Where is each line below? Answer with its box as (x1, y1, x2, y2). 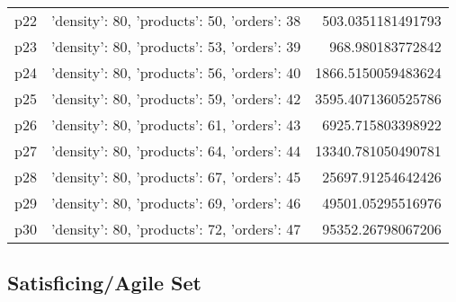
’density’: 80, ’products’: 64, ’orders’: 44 (50, 140, 301, 161)
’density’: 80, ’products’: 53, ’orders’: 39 (50, 36, 301, 57)
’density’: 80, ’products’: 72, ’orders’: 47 (50, 218, 301, 239)
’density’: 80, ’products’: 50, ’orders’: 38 (50, 10, 301, 31)
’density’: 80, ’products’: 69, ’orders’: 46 (50, 192, 301, 213)
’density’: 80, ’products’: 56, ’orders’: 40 (50, 62, 301, 83)
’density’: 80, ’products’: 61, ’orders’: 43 (50, 114, 301, 135)
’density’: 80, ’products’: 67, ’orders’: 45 (50, 166, 301, 187)
